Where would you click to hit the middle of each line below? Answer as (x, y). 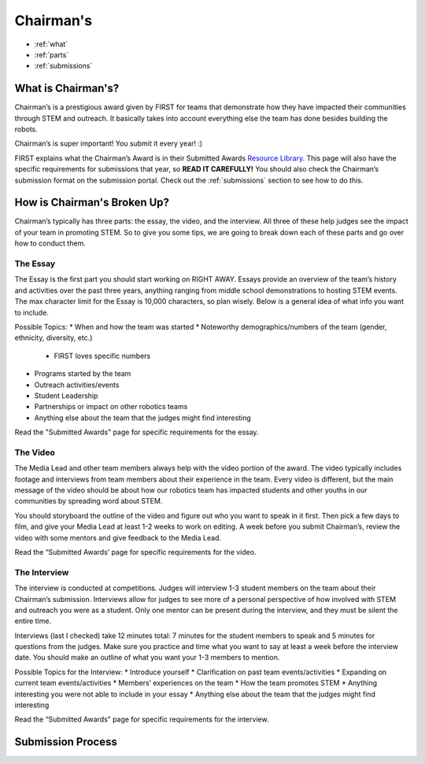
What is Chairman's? (67, 89)
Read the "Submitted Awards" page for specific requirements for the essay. (137, 432)
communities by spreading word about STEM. (89, 501)
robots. (26, 129)
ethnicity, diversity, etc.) (54, 338)
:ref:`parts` (52, 54)
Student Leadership (66, 395)
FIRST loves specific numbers (102, 356)
